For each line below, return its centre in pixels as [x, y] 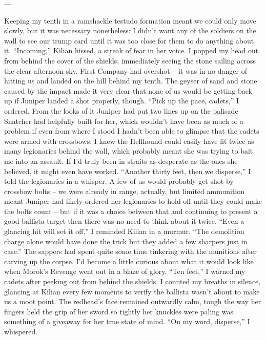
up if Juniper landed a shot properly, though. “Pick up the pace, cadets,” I [122, 101]
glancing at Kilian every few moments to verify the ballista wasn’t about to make [132, 291]
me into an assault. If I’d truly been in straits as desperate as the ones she [121, 161]
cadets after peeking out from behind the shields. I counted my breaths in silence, [132, 281]
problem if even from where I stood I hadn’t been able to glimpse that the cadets [132, 131]
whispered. [21, 331]
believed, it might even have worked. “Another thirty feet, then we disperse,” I [128, 171]
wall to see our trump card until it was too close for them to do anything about [129, 40]
